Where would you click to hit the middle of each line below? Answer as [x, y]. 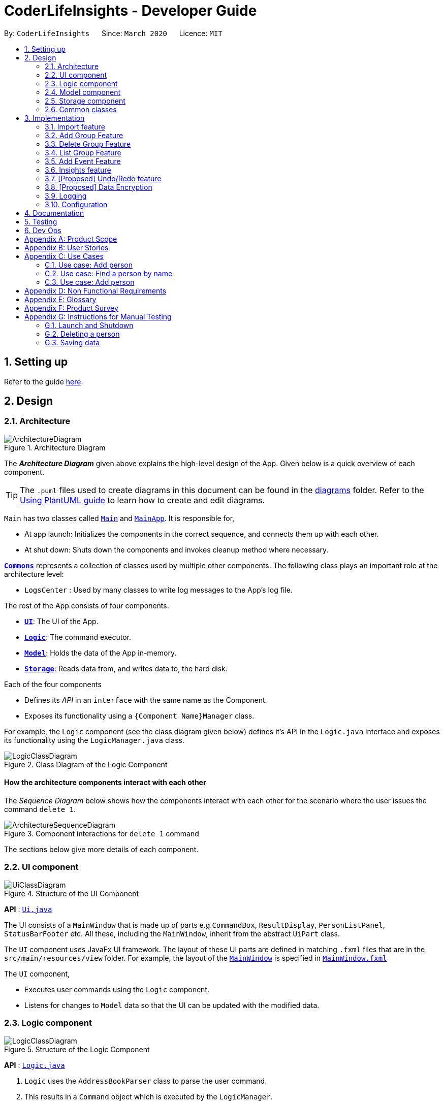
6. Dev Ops [43, 230]
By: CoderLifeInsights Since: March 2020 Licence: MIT [113, 33]
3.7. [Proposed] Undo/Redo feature [103, 178]
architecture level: [34, 574]
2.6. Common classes [81, 109]
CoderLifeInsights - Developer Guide [131, 11]
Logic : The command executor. [78, 637]
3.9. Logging [66, 196]
